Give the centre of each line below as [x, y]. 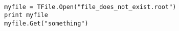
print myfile [26, 15]
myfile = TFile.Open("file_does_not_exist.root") [90, 7]
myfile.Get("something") [46, 23]
